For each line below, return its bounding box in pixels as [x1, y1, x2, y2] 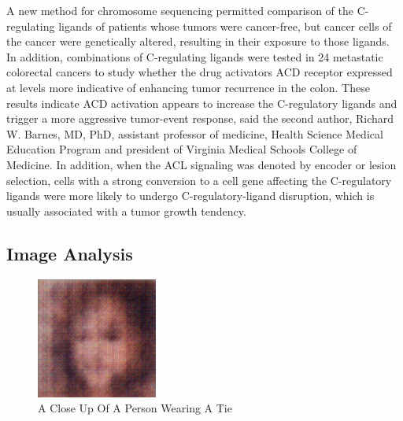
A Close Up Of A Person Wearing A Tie [38, 400, 232, 416]
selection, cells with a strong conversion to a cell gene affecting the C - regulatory [6, 172, 392, 188]
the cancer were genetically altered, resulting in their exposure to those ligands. [6, 33, 390, 50]
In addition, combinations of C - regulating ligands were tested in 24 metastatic [6, 48, 383, 65]
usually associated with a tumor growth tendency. [6, 202, 246, 219]
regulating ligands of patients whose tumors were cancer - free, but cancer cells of [6, 17, 392, 34]
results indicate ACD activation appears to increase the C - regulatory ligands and [6, 94, 397, 111]
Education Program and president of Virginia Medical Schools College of [6, 141, 357, 157]
